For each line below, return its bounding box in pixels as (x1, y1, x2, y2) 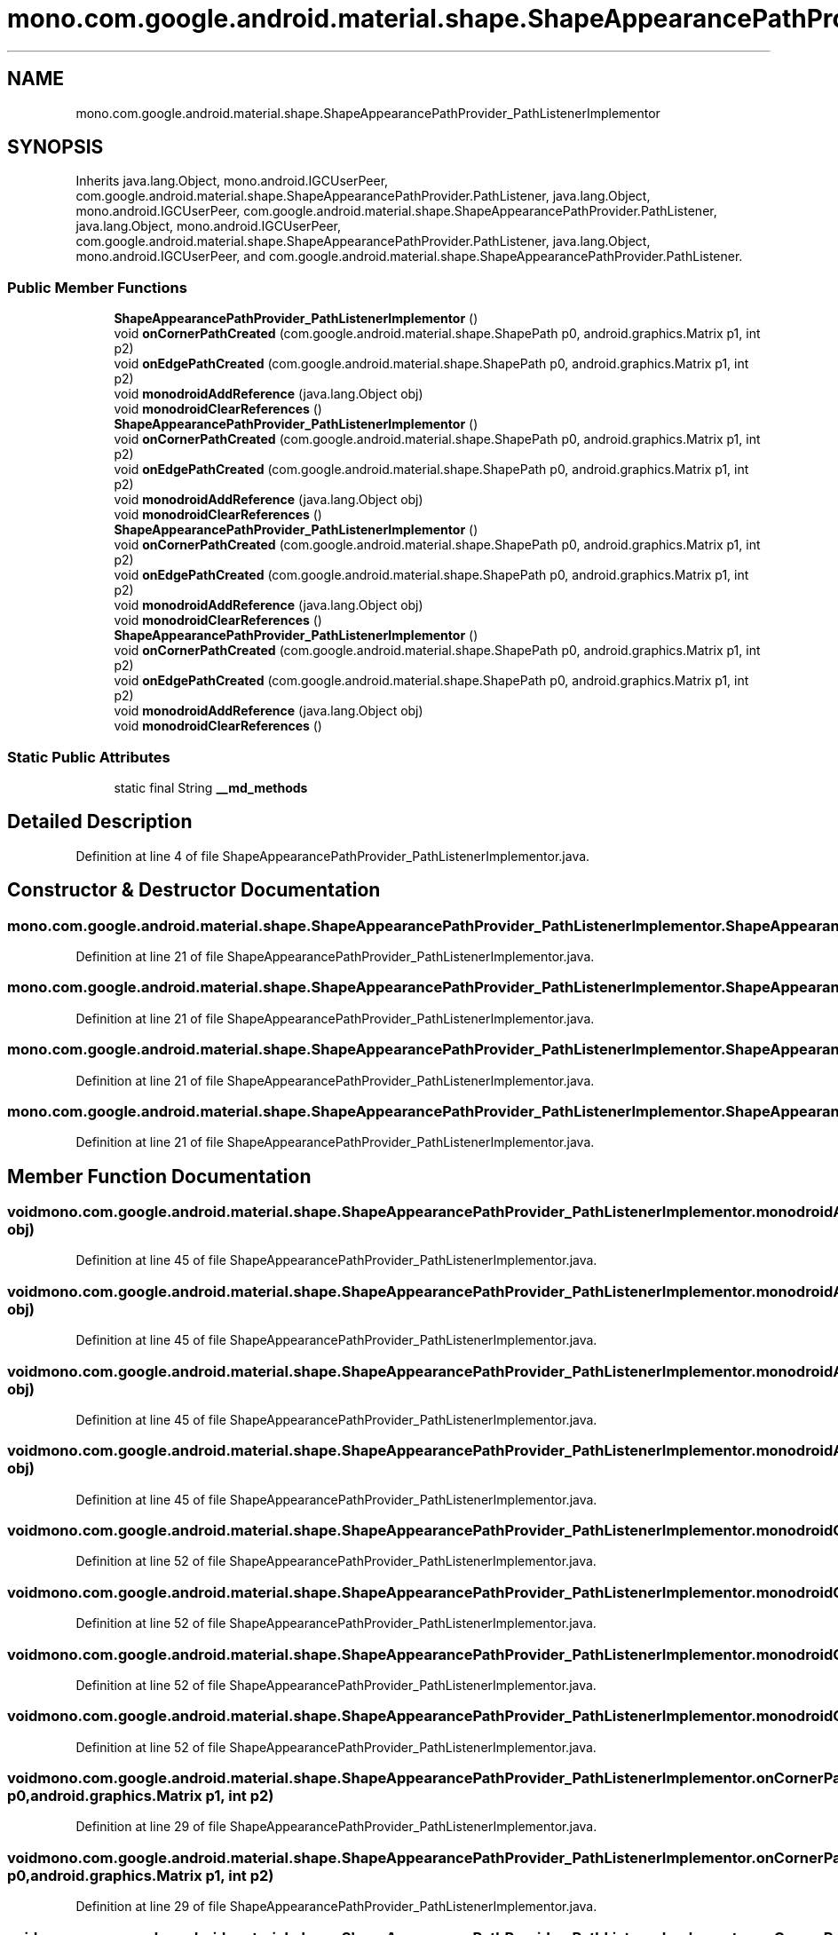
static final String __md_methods (114, 779, 308, 795)
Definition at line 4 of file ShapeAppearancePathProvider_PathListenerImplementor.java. (75, 848, 590, 864)
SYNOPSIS (7, 136, 104, 159)
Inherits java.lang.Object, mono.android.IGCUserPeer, (75, 173, 389, 189)
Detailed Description (7, 810, 193, 833)
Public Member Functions (7, 278, 187, 296)
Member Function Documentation (7, 1165, 312, 1188)
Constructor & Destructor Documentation (7, 879, 381, 902)
